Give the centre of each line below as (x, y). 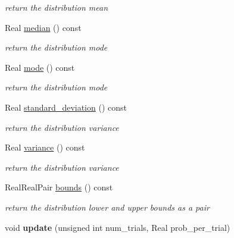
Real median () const (43, 27)
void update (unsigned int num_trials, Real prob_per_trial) (118, 227)
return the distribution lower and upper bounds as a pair (107, 207)
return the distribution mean (57, 7)
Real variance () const (45, 147)
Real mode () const (40, 67)
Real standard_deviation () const (66, 107)
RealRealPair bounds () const (59, 187)
